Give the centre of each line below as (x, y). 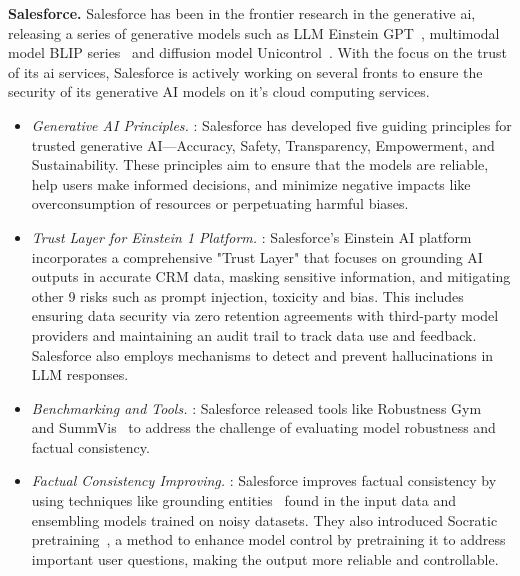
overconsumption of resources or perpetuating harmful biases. (220, 203)
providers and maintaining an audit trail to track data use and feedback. (254, 334)
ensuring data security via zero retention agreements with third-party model (265, 315)
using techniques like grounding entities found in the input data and (244, 500)
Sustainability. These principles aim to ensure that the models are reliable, (260, 164)
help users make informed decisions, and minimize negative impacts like (251, 183)
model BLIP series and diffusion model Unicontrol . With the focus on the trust (257, 52)
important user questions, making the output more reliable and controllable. (265, 558)
